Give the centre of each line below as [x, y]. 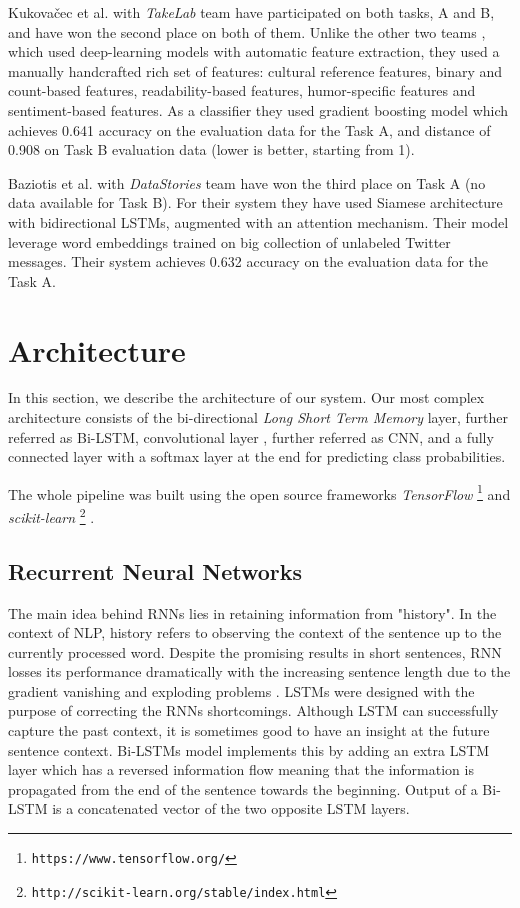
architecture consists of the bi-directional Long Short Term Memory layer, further [258, 417]
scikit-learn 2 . [51, 515]
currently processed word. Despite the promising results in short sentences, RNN [255, 651]
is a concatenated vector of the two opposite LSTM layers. [231, 808]
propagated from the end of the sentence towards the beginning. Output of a [243, 788]
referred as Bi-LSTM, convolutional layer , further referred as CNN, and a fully [251, 436]
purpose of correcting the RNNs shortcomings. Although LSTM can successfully [253, 710]
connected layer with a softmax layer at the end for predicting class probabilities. [257, 456]
